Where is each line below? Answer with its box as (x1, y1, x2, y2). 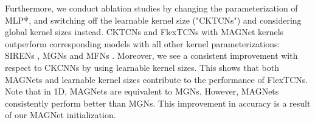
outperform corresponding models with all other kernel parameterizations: (5, 37, 280, 50)
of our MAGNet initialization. (5, 108, 116, 121)
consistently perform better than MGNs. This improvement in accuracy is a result (5, 96, 311, 109)
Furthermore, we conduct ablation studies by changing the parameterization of (5, 2, 298, 14)
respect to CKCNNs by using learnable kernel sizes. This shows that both (5, 61, 280, 73)
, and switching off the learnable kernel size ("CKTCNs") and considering (29, 13, 302, 26)
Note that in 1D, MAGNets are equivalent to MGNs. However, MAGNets (5, 85, 279, 98)
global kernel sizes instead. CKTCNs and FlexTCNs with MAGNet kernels (5, 25, 284, 38)
